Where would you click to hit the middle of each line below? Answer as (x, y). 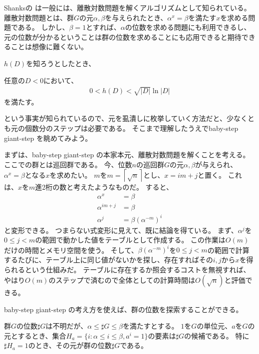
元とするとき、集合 (35, 335)
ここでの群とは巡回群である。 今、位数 (68, 164)
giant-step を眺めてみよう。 (48, 138)
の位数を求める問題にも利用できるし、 (188, 27)
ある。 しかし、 (43, 27)
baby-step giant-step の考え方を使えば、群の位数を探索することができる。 (124, 309)
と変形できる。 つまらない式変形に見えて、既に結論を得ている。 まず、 (121, 230)
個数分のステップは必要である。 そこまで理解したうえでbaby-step (131, 128)
